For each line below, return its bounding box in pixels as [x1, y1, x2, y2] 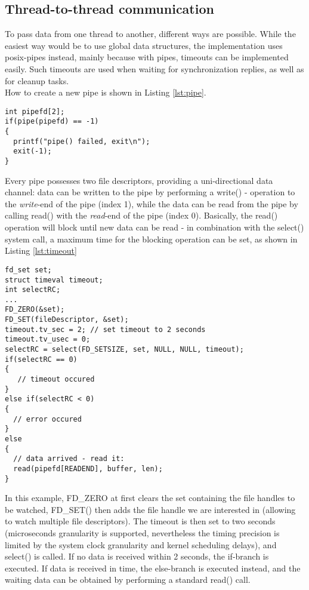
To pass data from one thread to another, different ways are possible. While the [5, 27, 296, 40]
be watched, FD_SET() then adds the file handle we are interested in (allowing [5, 503, 296, 515]
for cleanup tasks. [5, 74, 69, 87]
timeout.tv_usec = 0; [5, 335, 91, 344]
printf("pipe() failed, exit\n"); [13, 137, 150, 146]
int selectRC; [5, 285, 61, 294]
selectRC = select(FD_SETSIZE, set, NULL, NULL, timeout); [5, 345, 244, 354]
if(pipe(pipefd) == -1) [5, 117, 99, 126]
